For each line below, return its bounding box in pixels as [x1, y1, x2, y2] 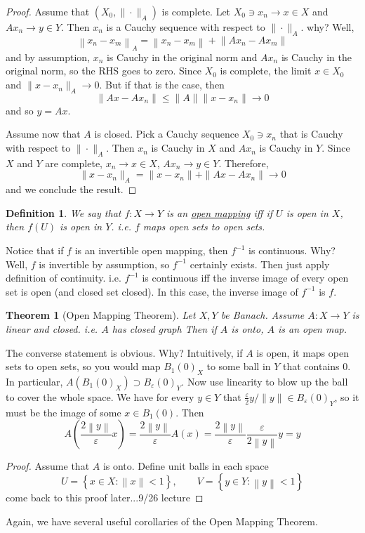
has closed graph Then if [112, 321, 217, 336]
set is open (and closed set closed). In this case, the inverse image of [6, 284, 298, 298]
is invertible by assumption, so [39, 256, 170, 271]
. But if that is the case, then [99, 77, 225, 92]
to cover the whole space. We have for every [6, 389, 194, 404]
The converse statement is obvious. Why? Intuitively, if [6, 345, 243, 360]
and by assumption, [6, 49, 90, 64]
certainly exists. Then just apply [190, 256, 330, 271]
